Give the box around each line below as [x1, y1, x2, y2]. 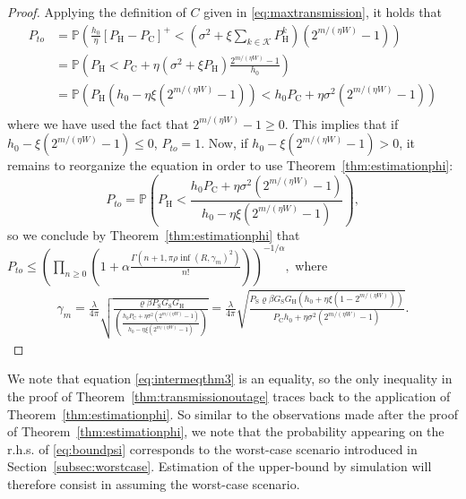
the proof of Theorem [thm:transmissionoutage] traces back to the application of [7, 387, 451, 406]
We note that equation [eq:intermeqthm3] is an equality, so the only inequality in [7, 369, 453, 388]
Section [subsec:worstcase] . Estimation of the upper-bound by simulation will [7, 457, 432, 476]
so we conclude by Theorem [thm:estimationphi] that [7, 225, 300, 244]
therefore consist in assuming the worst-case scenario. [7, 475, 300, 494]
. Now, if [201, 133, 248, 152]
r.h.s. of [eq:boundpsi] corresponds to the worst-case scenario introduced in [7, 439, 418, 458]
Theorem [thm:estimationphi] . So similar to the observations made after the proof [7, 404, 458, 423]
